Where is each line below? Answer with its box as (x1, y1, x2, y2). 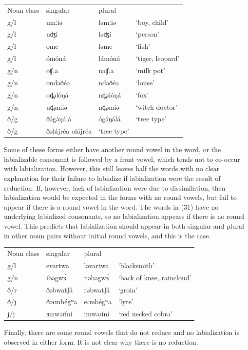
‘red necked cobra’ (118, 309, 172, 319)
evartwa (46, 260, 69, 270)
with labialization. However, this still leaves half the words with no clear (4, 163, 220, 174)
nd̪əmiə (98, 101, 120, 112)
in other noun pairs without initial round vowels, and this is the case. (4, 230, 211, 240)
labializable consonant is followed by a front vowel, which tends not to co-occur (4, 154, 240, 164)
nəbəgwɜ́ (84, 272, 109, 282)
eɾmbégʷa (84, 296, 112, 307)
